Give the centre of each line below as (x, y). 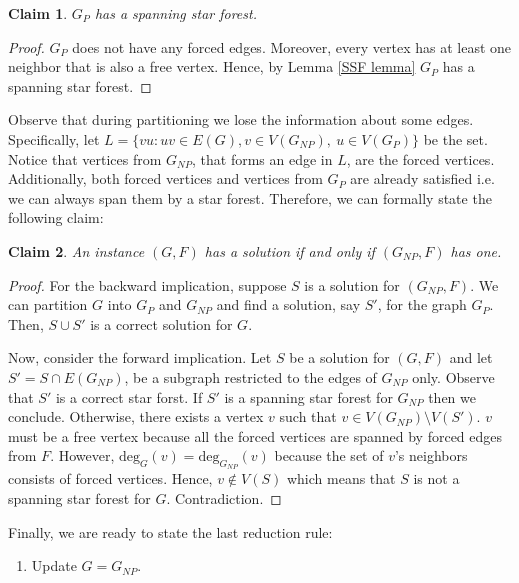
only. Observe (453, 376)
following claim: (56, 217)
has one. (476, 250)
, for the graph (422, 304)
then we (452, 396)
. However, (82, 455)
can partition (48, 304)
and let (471, 357)
